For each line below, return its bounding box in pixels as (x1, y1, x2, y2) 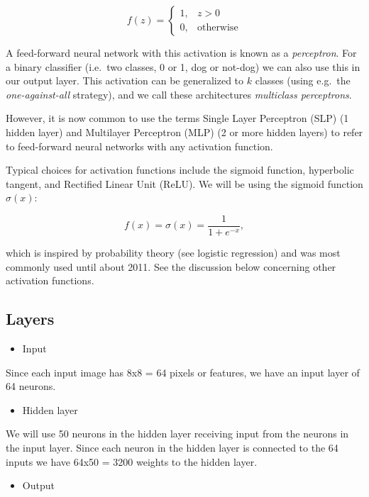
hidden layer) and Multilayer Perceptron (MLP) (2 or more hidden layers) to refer (6, 124, 363, 139)
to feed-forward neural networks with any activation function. (6, 138, 273, 153)
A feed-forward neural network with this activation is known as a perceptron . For (6, 45, 357, 60)
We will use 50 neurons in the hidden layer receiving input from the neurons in (6, 426, 349, 441)
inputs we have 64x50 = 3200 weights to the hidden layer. (6, 454, 258, 469)
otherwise (197, 22, 238, 33)
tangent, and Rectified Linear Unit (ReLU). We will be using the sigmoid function (6, 176, 363, 191)
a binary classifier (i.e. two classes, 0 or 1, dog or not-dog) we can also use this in (6, 59, 360, 74)
